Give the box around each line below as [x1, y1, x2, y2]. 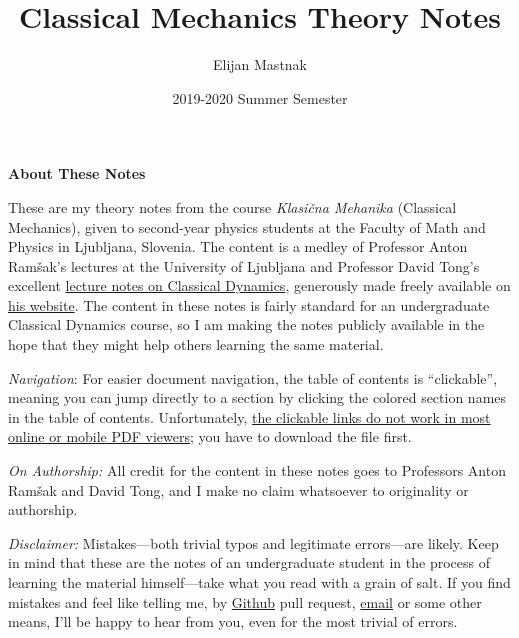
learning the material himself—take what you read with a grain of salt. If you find [8, 572, 511, 592]
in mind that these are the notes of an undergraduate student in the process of [8, 552, 490, 573]
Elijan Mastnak [212, 54, 308, 75]
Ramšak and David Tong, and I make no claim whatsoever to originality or [8, 479, 469, 500]
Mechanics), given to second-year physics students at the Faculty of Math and [8, 216, 486, 237]
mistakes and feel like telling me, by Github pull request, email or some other [8, 591, 482, 612]
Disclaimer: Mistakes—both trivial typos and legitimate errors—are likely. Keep [8, 532, 499, 553]
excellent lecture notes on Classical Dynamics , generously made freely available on [8, 275, 511, 296]
